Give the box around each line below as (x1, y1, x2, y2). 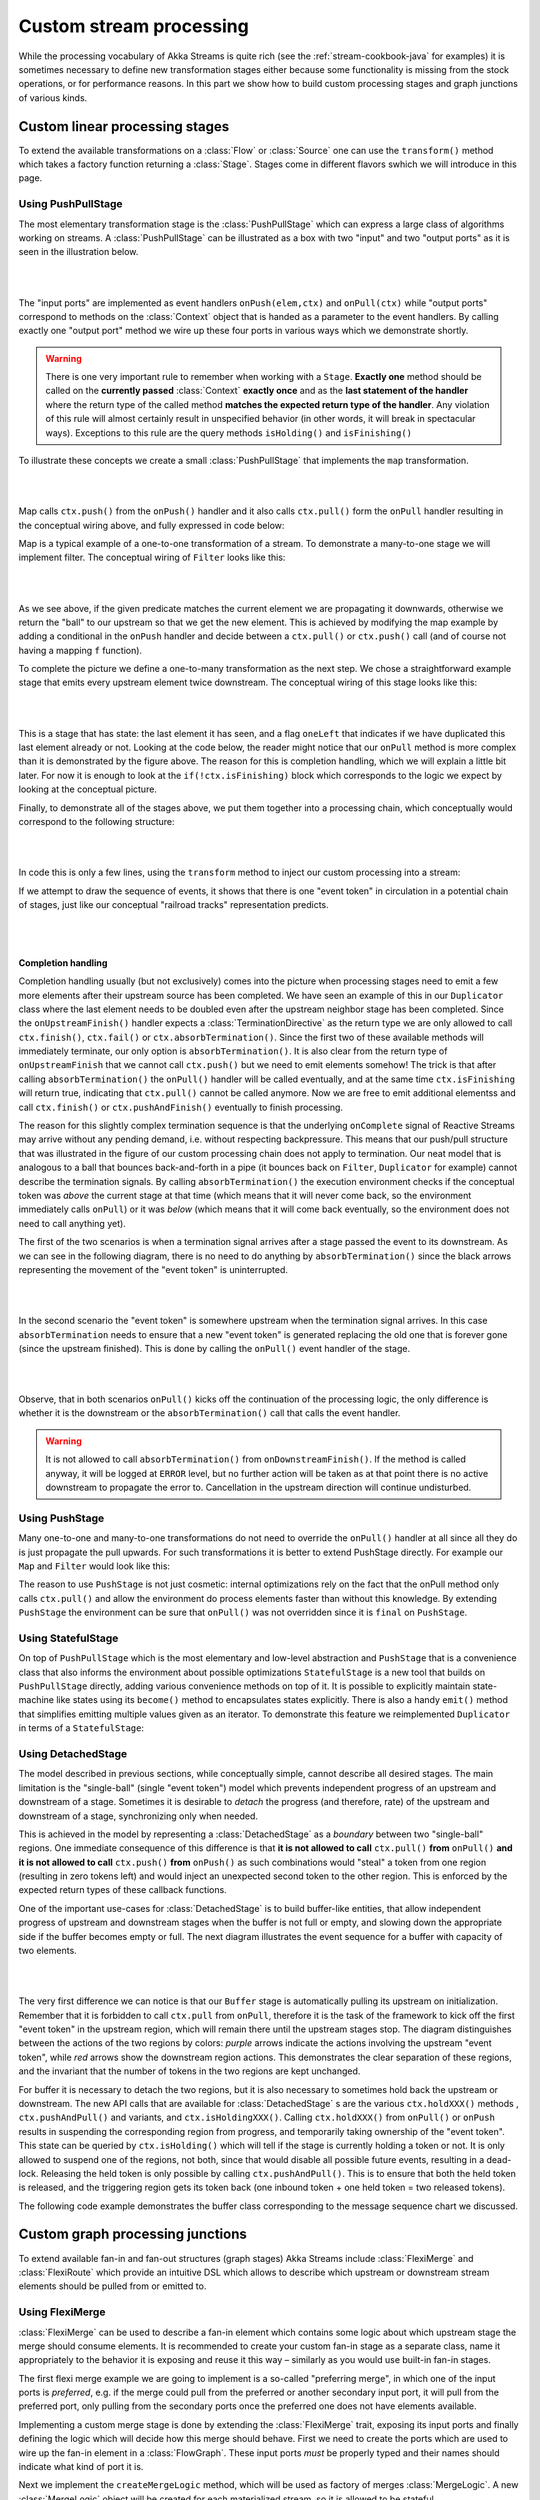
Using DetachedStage (18, 1746, 128, 1760)
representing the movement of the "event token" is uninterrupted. (18, 1263, 289, 1275)
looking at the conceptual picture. (18, 783, 157, 795)
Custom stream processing (18, 15, 249, 37)
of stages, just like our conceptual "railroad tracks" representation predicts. (18, 898, 329, 910)
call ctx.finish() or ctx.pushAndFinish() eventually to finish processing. (18, 1101, 344, 1113)
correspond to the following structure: (18, 816, 175, 827)
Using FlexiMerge (18, 2305, 106, 2319)
